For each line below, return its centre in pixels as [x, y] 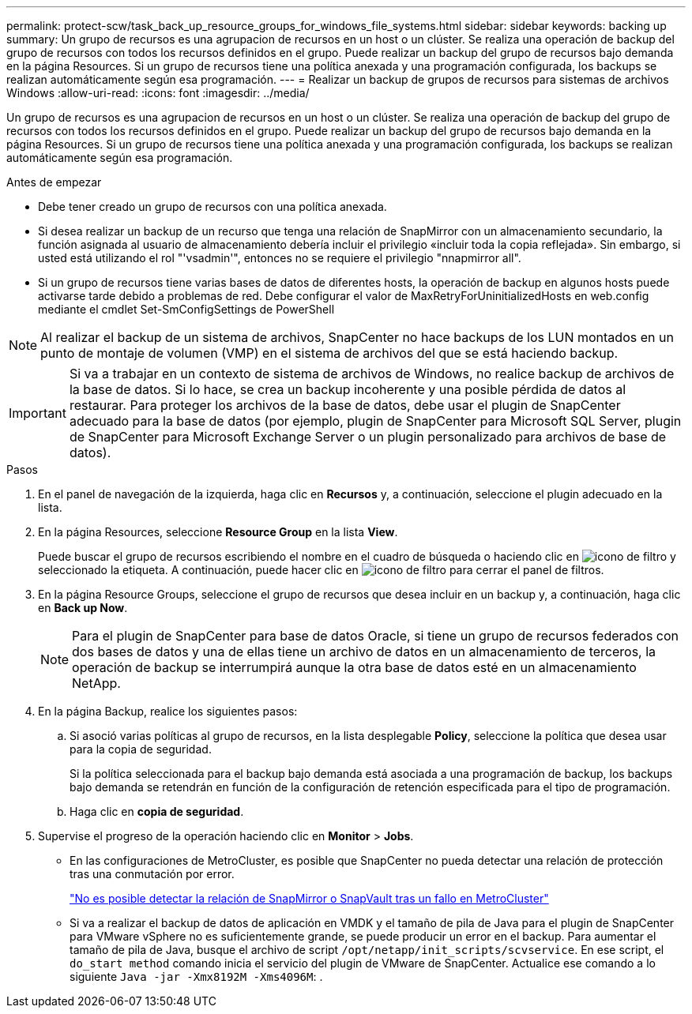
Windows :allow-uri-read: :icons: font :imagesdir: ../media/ [158, 93]
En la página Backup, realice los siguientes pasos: [168, 711]
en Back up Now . [83, 608]
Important [38, 413]
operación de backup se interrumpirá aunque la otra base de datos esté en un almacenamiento [354, 667]
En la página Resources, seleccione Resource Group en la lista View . [218, 532]
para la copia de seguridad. [141, 749]
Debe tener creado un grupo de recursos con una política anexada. [212, 207]
